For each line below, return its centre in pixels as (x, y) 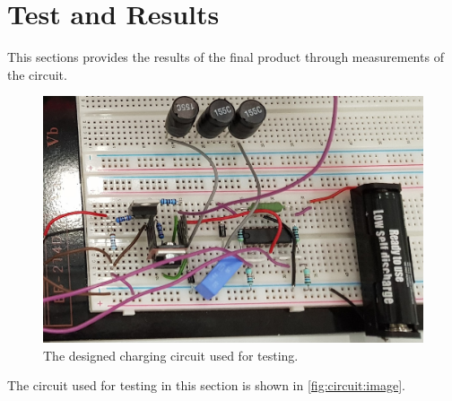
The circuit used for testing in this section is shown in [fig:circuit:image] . (206, 385)
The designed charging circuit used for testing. (171, 355)
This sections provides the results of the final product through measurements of (226, 57)
